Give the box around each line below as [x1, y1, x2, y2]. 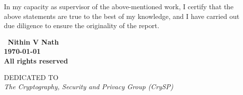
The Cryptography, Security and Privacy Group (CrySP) [4, 81, 174, 92]
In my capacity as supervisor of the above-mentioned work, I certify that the [4, 1, 234, 11]
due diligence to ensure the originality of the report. [4, 20, 159, 31]
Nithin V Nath [8, 36, 59, 47]
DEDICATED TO [4, 72, 59, 82]
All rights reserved [4, 55, 68, 65]
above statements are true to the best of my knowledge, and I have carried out [4, 11, 240, 21]
